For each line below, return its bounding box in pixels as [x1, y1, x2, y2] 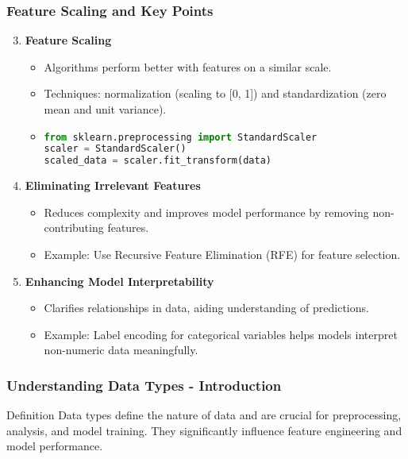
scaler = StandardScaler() [44, 143, 187, 155]
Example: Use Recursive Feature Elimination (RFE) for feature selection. [44, 246, 401, 262]
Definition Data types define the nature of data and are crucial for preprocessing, [6, 407, 402, 423]
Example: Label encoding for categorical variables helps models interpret [44, 326, 398, 342]
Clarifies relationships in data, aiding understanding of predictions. [44, 299, 369, 316]
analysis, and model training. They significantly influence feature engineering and [6, 422, 402, 438]
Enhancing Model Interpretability [25, 272, 214, 289]
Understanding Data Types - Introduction [6, 375, 282, 395]
